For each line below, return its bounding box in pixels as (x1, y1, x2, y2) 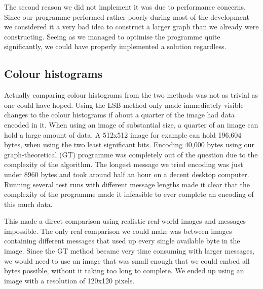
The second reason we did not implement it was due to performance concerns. (4, 2, 246, 12)
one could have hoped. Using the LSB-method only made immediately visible (4, 99, 244, 110)
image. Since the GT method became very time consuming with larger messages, (4, 245, 254, 256)
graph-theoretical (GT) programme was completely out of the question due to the (4, 149, 258, 159)
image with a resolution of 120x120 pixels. (4, 275, 135, 285)
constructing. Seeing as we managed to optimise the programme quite (4, 31, 220, 42)
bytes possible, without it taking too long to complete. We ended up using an (4, 265, 244, 276)
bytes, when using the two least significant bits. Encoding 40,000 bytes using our (4, 139, 254, 150)
